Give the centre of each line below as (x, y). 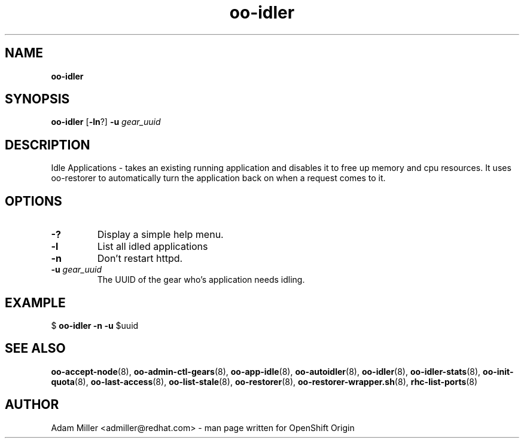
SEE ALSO (35, 349)
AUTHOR (32, 405)
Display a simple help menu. (160, 235)
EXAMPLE (35, 303)
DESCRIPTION (48, 145)
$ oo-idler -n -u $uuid (95, 325)
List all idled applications (153, 247)
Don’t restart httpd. (140, 259)
